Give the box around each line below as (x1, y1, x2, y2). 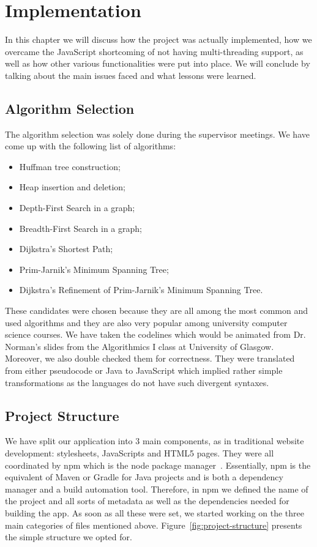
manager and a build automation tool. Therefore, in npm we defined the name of (5, 482, 308, 495)
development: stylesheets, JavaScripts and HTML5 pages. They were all (5, 447, 274, 459)
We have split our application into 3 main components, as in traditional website (5, 434, 304, 447)
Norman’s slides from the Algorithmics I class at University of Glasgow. (5, 340, 274, 352)
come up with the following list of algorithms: (5, 140, 176, 152)
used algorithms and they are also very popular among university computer (5, 316, 288, 329)
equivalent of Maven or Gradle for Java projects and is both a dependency (5, 471, 283, 483)
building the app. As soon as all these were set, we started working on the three (5, 506, 305, 519)
